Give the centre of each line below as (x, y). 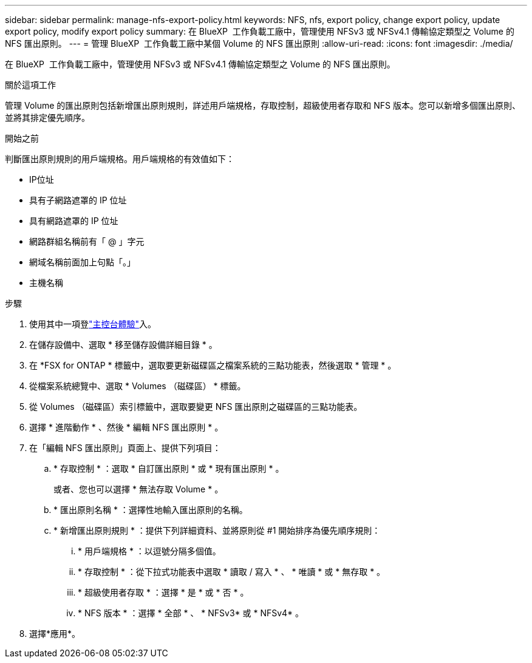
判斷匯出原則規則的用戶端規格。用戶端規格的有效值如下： (120, 159)
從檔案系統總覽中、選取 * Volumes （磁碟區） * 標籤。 (138, 386)
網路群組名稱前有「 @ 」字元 (87, 241)
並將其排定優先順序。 (47, 117)
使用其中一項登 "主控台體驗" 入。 (93, 324)
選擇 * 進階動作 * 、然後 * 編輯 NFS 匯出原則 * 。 (126, 427)
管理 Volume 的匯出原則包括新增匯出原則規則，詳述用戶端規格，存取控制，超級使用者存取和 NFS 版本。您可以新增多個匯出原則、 (263, 105)
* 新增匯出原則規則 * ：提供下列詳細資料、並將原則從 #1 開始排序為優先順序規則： (217, 530)
